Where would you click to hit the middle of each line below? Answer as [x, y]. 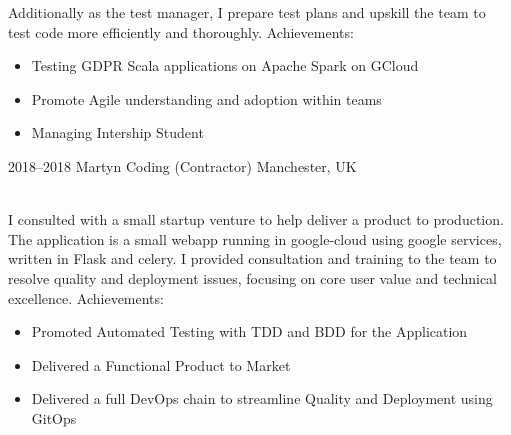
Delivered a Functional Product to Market [161, 364]
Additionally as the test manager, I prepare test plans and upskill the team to [247, 12]
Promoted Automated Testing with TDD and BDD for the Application [249, 331]
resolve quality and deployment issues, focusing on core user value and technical [253, 277]
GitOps [54, 417]
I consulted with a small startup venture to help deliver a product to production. [256, 219]
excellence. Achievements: [86, 297]
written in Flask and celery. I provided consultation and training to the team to [252, 258]
